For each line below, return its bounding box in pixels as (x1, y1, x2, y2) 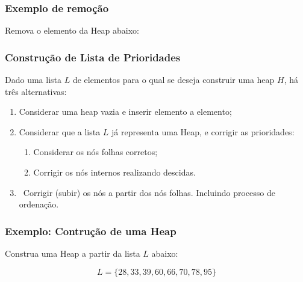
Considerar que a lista (19, 125, 101, 138)
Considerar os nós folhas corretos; (33, 146, 158, 158)
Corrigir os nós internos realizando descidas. (33, 166, 196, 178)
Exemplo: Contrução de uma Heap (5, 223, 176, 238)
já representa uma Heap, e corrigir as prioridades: (111, 125, 295, 138)
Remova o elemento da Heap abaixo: (5, 24, 139, 37)
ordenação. (19, 198, 59, 210)
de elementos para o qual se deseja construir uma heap (72, 73, 275, 86)
